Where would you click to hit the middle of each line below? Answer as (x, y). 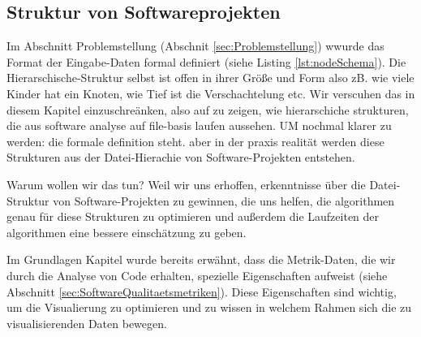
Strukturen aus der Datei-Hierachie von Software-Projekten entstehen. (181, 157)
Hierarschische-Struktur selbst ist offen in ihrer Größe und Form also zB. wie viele (210, 78)
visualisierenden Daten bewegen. (87, 323)
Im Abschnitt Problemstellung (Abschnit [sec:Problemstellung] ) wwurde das (195, 46)
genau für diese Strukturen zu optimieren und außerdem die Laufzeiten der (193, 216)
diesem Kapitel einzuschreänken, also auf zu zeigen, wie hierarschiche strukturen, (208, 109)
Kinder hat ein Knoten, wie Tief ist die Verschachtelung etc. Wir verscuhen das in (211, 93)
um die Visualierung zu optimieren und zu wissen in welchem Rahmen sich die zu (209, 307)
